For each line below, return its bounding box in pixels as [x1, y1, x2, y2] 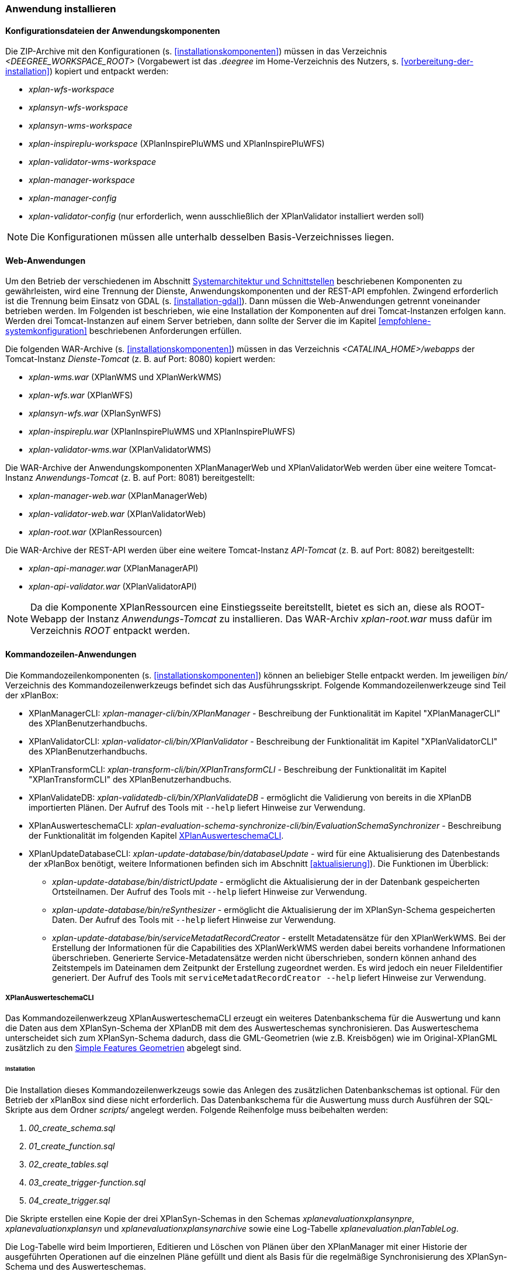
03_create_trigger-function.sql [29, 1177, 146, 1188]
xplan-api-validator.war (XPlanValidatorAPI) [29, 581, 197, 592]
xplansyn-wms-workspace [29, 120, 133, 131]
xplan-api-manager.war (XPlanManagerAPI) [29, 563, 199, 574]
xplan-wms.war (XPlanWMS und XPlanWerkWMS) [29, 372, 222, 382]
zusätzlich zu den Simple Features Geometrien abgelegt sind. [5, 1043, 242, 1053]
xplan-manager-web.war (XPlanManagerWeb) [29, 491, 207, 501]
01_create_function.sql [29, 1141, 115, 1152]
